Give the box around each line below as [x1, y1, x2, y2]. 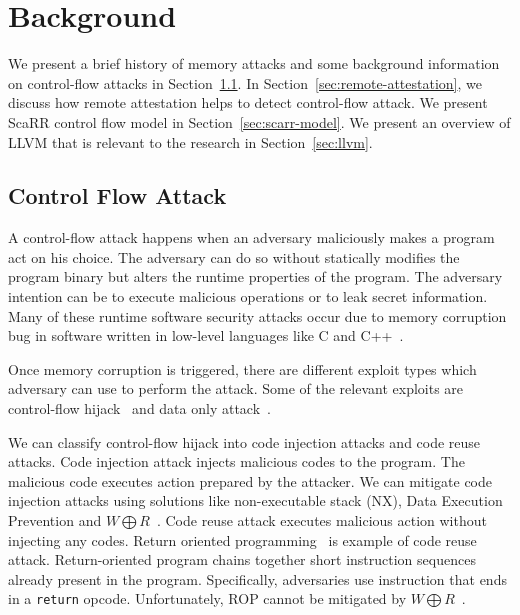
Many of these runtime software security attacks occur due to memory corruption [8, 305, 507, 326]
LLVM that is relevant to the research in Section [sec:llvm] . [8, 131, 373, 152]
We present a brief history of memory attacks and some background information [8, 53, 500, 74]
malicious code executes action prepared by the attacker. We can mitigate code [8, 470, 492, 491]
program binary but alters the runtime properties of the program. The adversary [8, 266, 503, 287]
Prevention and [8, 510, 102, 531]
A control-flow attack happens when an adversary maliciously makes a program [8, 227, 495, 248]
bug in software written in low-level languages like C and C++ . [8, 325, 404, 346]
